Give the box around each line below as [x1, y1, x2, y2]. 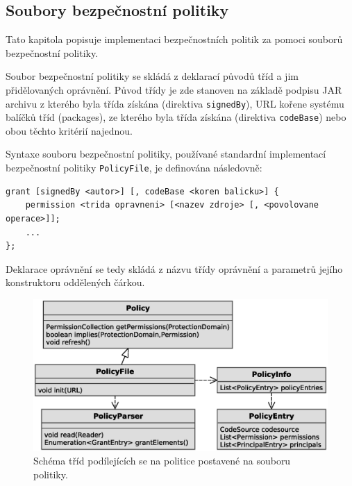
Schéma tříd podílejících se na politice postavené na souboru [33, 453, 291, 468]
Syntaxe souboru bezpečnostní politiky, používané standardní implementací [6, 146, 326, 161]
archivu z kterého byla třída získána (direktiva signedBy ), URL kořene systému [6, 96, 344, 110]
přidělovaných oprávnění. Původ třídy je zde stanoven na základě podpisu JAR [6, 82, 342, 97]
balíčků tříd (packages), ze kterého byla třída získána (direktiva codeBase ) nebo [6, 110, 346, 124]
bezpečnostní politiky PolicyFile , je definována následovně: [6, 160, 262, 175]
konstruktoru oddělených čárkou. [6, 275, 145, 290]
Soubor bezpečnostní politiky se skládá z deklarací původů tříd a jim [6, 69, 299, 83]
